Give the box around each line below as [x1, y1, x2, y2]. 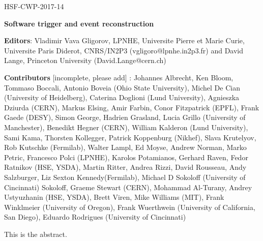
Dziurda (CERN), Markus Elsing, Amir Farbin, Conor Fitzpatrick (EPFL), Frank [4, 102, 259, 112]
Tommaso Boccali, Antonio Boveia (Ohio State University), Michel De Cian [4, 82, 240, 93]
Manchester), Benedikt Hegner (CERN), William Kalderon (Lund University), [4, 122, 248, 132]
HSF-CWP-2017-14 [4, 1, 64, 11]
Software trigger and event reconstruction [4, 18, 154, 28]
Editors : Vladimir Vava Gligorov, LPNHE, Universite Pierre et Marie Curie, [4, 35, 245, 46]
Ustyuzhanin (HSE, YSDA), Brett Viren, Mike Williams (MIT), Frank [4, 192, 224, 202]
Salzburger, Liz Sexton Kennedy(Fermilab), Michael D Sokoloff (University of [4, 171, 246, 182]
